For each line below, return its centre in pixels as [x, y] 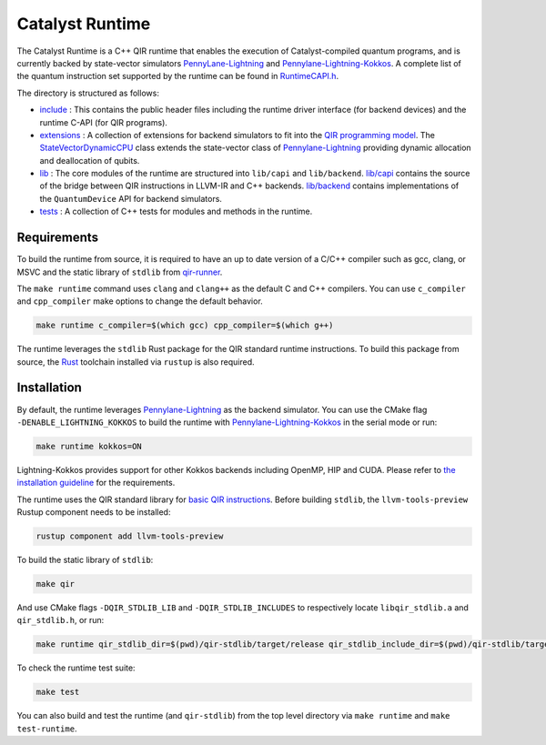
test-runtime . [47, 729]
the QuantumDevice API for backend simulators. [131, 198]
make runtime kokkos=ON [89, 446]
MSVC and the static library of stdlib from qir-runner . [120, 272]
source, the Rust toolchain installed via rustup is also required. [136, 362]
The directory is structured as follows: [88, 93]
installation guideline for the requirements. [96, 483]
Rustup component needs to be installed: [94, 512]
